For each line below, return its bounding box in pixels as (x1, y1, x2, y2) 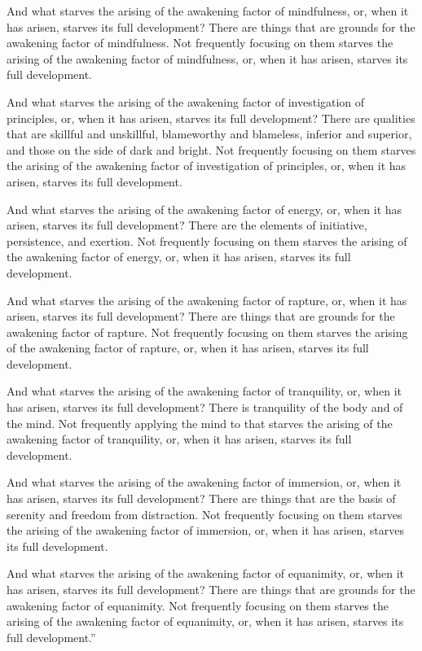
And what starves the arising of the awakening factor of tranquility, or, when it (7, 382, 402, 400)
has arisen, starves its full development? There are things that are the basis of (7, 490, 396, 507)
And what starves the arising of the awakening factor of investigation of (7, 93, 365, 110)
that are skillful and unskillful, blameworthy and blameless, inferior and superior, (7, 125, 412, 142)
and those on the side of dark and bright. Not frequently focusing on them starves (7, 141, 416, 158)
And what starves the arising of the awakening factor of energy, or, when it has (7, 200, 402, 217)
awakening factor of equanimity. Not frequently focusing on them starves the (7, 596, 389, 614)
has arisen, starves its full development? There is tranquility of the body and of (7, 399, 403, 416)
